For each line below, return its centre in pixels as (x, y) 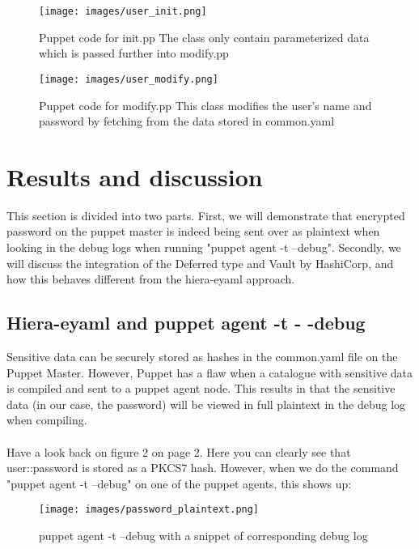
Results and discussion (135, 176)
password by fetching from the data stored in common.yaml (187, 121)
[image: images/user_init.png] (123, 11)
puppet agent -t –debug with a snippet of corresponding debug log (203, 535)
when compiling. (47, 420)
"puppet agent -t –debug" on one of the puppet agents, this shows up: (179, 483)
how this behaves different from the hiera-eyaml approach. (151, 279)
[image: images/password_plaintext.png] (149, 510)
